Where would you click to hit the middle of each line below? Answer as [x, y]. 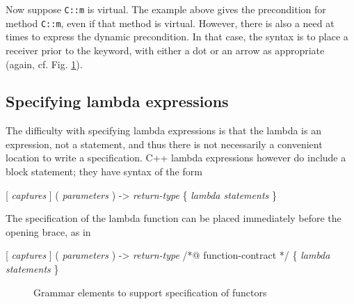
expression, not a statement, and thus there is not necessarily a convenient [164, 144]
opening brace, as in [48, 231]
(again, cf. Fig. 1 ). [44, 64]
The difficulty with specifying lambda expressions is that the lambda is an [163, 130]
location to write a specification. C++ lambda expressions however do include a [176, 158]
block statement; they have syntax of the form [104, 171]
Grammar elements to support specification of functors [150, 292]
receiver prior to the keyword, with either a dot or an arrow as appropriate [165, 50]
